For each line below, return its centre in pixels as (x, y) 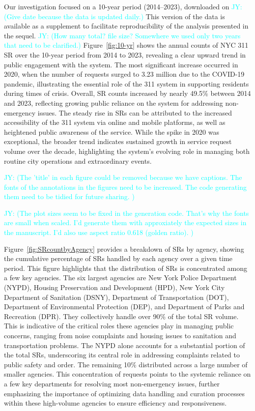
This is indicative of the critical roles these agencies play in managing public (119, 326)
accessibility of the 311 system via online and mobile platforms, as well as (115, 122)
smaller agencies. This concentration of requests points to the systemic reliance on (127, 374)
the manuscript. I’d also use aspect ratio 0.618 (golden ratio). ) (99, 232)
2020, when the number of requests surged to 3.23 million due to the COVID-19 (124, 74)
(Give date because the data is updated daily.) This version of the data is (114, 16)
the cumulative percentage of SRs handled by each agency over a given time (118, 258)
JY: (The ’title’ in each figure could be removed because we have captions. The (123, 177)
